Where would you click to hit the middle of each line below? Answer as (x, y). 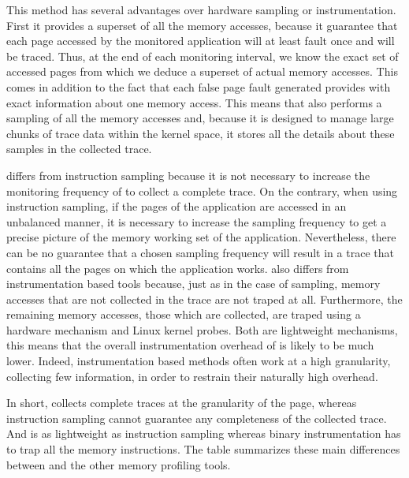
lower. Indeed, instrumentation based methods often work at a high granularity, (199, 361)
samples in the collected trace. (79, 149)
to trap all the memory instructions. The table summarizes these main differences (203, 449)
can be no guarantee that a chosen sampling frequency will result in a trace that (200, 252)
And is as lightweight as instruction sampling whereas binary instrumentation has (204, 433)
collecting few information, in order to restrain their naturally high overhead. (192, 376)
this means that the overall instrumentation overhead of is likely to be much (190, 345)
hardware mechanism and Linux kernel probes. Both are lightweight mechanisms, (202, 329)
